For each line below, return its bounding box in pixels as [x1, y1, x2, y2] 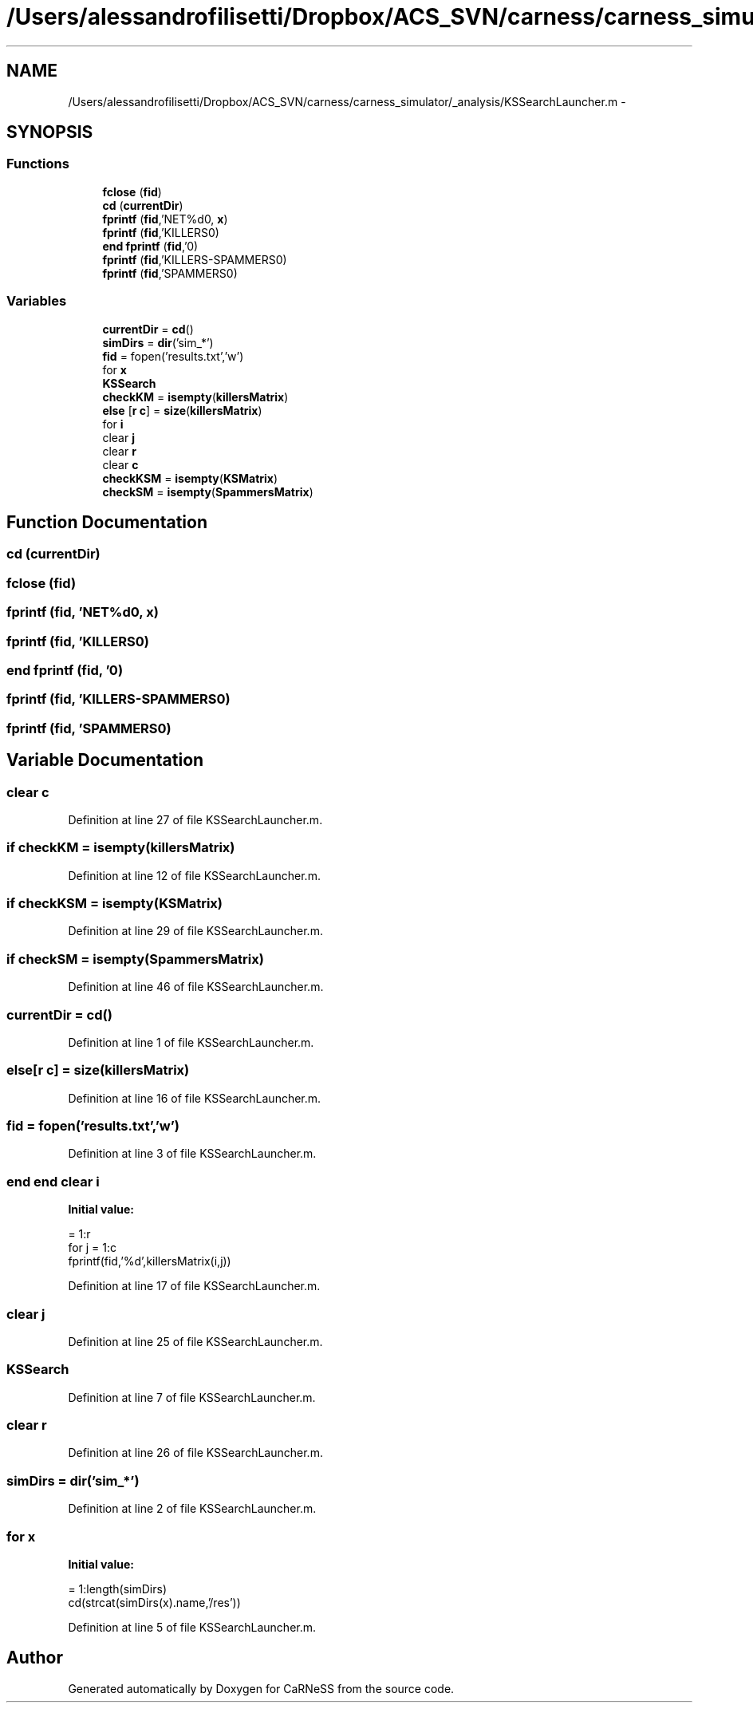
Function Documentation [6, 511, 207, 532]
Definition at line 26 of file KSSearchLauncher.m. [68, 1446, 323, 1460]
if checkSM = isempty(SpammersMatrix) [6, 950, 264, 967]
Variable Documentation [6, 750, 204, 771]
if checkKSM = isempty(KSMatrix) [6, 895, 223, 911]
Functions [6, 156, 69, 172]
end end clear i [6, 1173, 100, 1190]
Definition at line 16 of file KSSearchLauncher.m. [68, 1091, 321, 1105]
